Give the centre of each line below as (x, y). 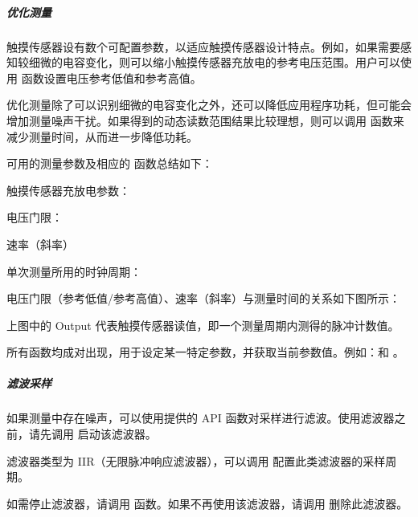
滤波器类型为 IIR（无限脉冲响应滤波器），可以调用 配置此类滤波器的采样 (196, 460)
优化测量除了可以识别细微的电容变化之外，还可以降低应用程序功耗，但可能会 (209, 105)
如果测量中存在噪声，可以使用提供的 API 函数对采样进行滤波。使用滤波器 (201, 418)
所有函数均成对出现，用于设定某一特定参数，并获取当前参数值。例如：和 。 (205, 352)
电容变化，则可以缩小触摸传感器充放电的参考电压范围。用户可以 (231, 62)
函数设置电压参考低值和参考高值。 (111, 77)
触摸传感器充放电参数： (68, 190)
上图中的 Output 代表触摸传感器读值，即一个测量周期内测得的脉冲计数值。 (203, 325)
